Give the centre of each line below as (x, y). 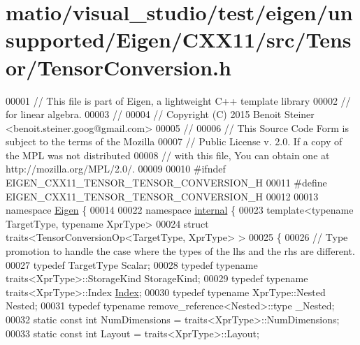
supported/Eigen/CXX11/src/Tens (179, 39)
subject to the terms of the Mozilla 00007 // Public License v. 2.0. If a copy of (174, 141)
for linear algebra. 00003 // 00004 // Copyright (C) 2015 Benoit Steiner (160, 114)
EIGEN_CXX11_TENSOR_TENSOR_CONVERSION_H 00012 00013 (162, 196)
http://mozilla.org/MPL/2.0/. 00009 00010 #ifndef (116, 169)
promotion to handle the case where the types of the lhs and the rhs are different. (180, 251)
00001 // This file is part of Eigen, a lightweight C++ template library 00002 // (178, 100)
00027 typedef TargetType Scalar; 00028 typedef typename (132, 264)
